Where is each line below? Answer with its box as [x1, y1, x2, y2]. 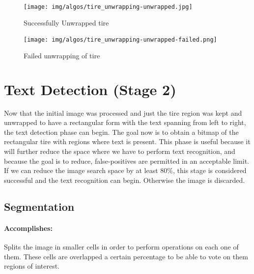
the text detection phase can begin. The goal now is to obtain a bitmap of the [4, 126, 239, 137]
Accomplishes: [4, 223, 53, 233]
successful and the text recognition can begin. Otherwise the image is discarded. [4, 174, 245, 185]
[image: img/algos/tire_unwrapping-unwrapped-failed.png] [24, 36, 217, 44]
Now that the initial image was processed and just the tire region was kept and [4, 107, 242, 118]
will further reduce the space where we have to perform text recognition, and [4, 146, 235, 156]
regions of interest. [4, 261, 60, 271]
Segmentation [4, 199, 75, 214]
